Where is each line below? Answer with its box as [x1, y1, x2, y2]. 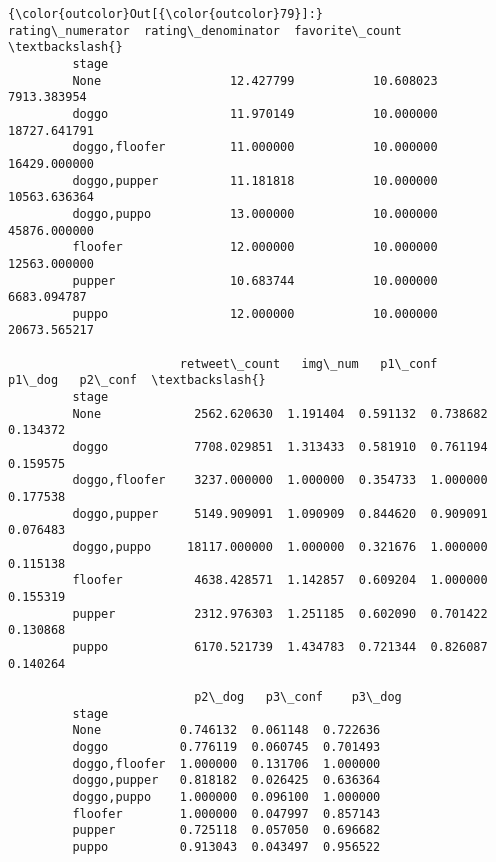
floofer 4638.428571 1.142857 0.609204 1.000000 [72, 573, 488, 588]
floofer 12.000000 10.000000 [72, 240, 438, 255]
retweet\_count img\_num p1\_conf [179, 356, 438, 371]
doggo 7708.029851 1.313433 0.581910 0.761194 [72, 440, 488, 455]
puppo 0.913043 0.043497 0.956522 [72, 839, 381, 854]
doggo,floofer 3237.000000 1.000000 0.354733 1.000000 [72, 473, 488, 488]
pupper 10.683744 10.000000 [72, 273, 438, 288]
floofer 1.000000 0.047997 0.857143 [72, 806, 381, 821]
